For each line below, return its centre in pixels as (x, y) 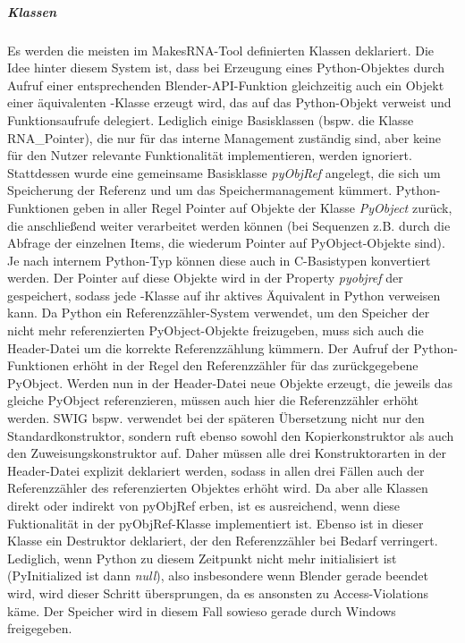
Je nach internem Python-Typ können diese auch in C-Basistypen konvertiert (219, 260)
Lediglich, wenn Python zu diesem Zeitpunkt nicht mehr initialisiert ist (202, 558)
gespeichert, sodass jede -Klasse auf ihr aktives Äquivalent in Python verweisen (224, 295)
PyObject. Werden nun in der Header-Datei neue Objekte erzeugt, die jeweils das (230, 382)
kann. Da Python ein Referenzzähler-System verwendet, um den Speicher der (219, 313)
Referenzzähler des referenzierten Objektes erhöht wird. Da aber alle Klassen (218, 488)
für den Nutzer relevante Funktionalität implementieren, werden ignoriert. (210, 155)
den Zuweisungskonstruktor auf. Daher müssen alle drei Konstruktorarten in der (227, 453)
